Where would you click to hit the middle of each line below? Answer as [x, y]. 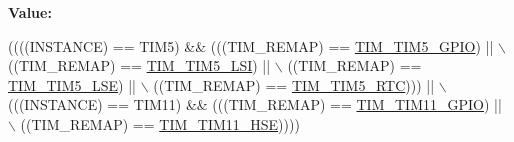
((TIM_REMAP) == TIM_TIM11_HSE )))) [160, 123]
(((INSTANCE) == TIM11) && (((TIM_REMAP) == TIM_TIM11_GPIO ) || [255, 104]
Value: [30, 12]
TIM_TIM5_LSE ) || [72, 84]
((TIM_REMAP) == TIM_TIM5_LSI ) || [139, 65]
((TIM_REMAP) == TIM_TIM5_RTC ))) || [294, 84]
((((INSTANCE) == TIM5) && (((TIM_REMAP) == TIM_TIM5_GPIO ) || [251, 45]
